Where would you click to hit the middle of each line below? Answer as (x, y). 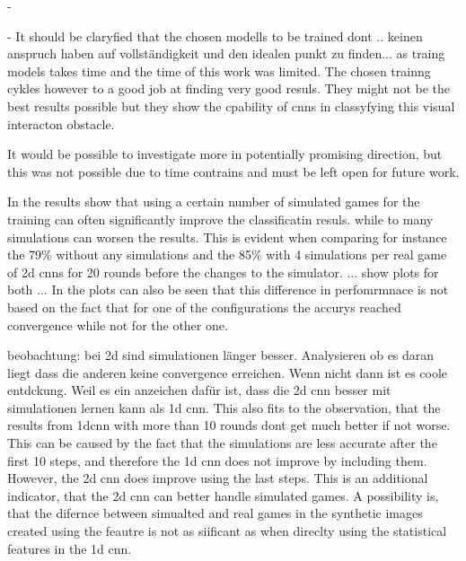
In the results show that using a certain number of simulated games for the (214, 202)
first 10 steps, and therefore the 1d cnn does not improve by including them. (217, 460)
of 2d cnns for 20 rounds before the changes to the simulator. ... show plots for (223, 272)
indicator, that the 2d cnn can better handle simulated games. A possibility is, (223, 495)
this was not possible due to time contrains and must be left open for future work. (233, 171)
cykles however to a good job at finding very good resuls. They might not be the (229, 88)
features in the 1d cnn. (70, 548)
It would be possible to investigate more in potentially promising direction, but (225, 154)
